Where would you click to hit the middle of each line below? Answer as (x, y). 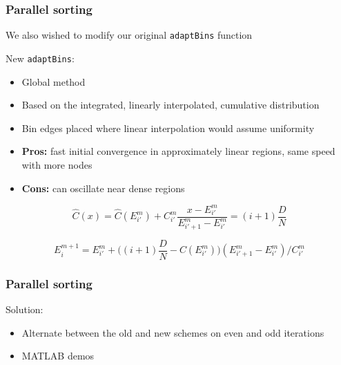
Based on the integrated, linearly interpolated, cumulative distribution (170, 105)
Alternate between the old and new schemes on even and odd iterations (173, 332)
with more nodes (57, 164)
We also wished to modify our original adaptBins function (129, 35)
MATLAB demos (58, 356)
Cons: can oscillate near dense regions (103, 188)
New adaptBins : (40, 58)
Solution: (25, 309)
